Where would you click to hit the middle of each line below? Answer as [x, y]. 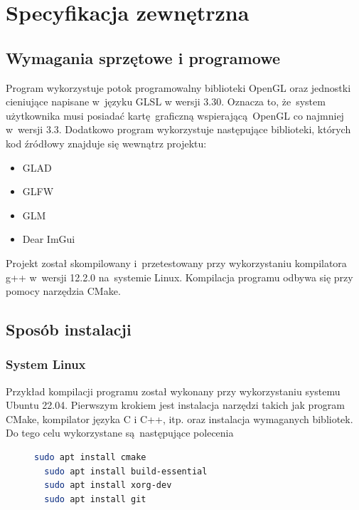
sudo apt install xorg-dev [108, 485]
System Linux [46, 364]
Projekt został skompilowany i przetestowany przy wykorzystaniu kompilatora [176, 262]
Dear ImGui [49, 239]
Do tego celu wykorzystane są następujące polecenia [120, 433]
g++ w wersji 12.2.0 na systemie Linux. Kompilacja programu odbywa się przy [179, 277]
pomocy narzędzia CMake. [63, 291]
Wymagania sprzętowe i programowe [143, 57]
